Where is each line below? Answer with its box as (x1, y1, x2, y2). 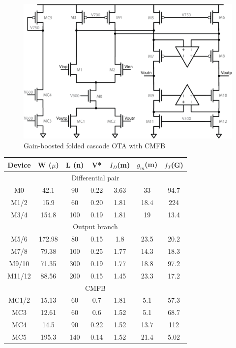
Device (7, 159, 31, 170)
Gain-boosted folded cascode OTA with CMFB (24, 140, 166, 150)
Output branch (73, 221, 118, 232)
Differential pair (71, 173, 119, 183)
